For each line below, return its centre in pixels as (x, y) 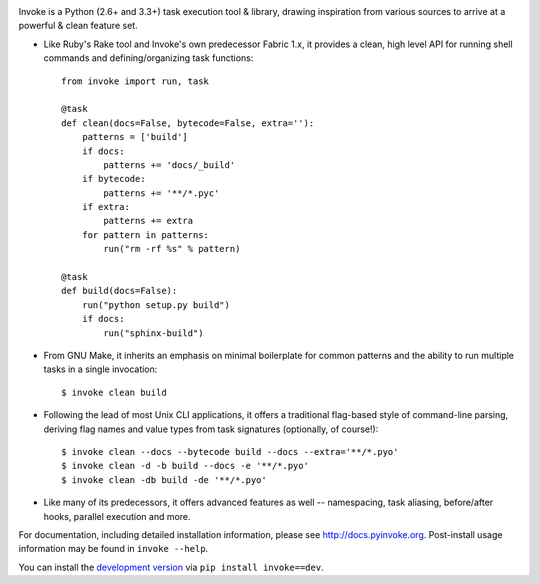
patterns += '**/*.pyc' (161, 193)
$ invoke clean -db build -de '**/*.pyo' (164, 479)
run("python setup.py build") (155, 304)
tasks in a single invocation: (100, 369)
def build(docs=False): (119, 291)
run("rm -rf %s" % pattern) (172, 249)
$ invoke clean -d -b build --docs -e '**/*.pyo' (185, 466)
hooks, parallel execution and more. (117, 516)
